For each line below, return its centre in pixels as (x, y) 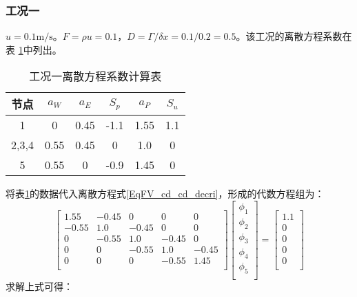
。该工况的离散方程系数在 (294, 36)
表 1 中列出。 (34, 49)
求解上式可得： (39, 286)
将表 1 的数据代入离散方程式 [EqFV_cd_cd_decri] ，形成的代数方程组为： (165, 194)
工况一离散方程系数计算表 (95, 76)
